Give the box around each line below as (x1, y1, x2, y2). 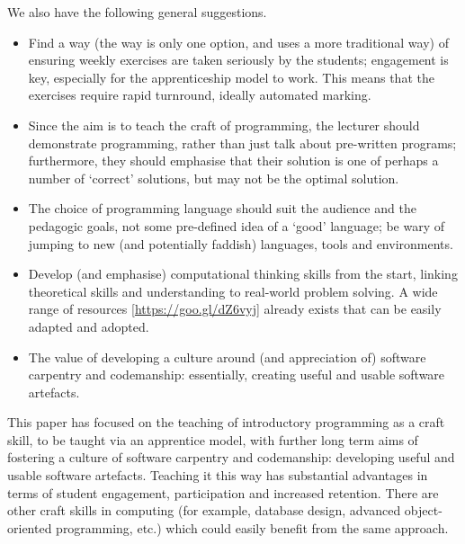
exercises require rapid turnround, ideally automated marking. (28, 85, 371, 104)
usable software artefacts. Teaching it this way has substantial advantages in (7, 466, 428, 485)
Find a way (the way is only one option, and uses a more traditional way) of (28, 32, 449, 51)
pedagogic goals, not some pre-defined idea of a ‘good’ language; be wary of (28, 216, 445, 235)
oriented (7, 518, 52, 537)
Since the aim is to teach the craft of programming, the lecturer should (28, 115, 420, 134)
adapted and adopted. (28, 317, 149, 335)
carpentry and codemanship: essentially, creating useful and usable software (28, 365, 445, 384)
